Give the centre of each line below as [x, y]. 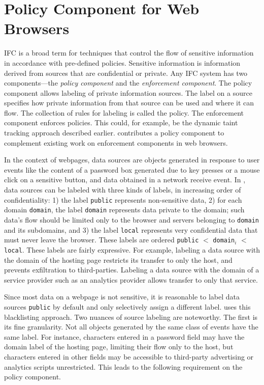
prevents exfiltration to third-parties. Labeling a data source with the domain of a [132, 270]
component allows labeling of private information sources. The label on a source [128, 92]
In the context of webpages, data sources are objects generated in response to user [132, 160]
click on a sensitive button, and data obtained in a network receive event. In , [125, 180]
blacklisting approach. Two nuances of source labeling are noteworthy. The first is [131, 317]
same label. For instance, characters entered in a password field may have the [124, 336]
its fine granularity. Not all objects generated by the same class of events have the [131, 327]
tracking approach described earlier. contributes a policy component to [114, 133]
